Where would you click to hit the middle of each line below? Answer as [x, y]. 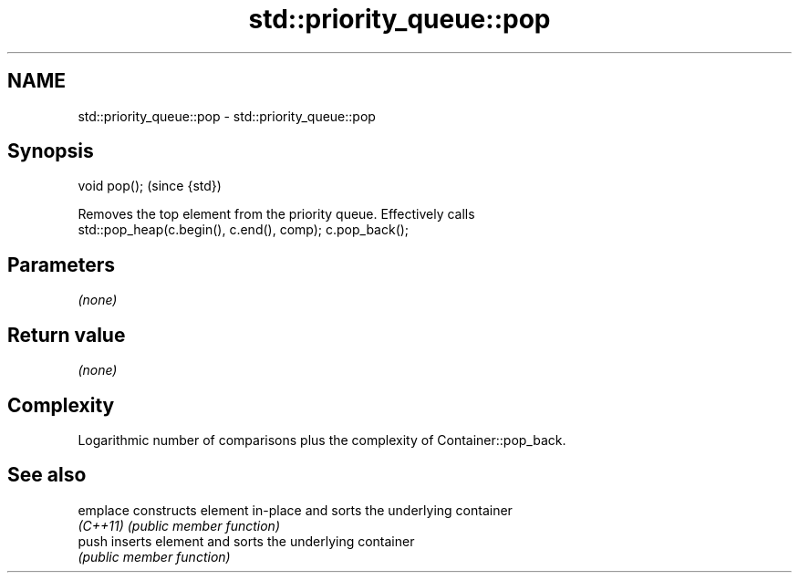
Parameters [61, 264]
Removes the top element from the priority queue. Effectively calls [276, 214]
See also [47, 475]
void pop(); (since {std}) [150, 186]
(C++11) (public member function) [179, 525]
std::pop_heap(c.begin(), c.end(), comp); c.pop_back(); [244, 230]
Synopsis [51, 151]
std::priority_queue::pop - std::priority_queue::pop [227, 116]
